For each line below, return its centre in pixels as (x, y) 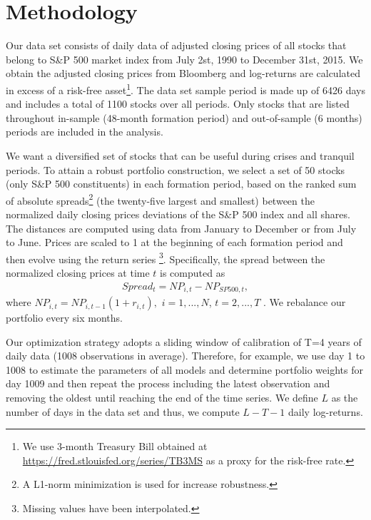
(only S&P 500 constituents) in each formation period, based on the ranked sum (181, 184)
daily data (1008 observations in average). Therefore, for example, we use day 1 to (185, 356)
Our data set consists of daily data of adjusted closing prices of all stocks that (176, 45)
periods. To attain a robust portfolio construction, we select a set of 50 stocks (176, 169)
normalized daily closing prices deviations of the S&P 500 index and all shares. (178, 214)
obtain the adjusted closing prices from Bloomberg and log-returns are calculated (183, 73)
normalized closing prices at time (78, 272)
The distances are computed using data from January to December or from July (181, 228)
